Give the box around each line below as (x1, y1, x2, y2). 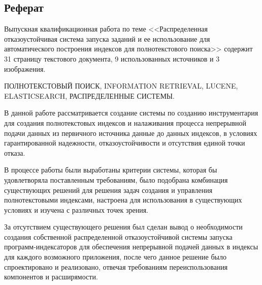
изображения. (4, 63, 46, 74)
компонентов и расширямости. (4, 271, 98, 282)
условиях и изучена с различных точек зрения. (4, 204, 148, 215)
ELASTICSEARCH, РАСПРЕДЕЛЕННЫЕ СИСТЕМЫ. (4, 90, 175, 101)
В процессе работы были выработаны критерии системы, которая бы (4, 164, 217, 175)
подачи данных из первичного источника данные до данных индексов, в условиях (4, 127, 257, 138)
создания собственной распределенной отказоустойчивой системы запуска (4, 231, 233, 242)
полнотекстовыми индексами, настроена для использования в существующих (4, 194, 242, 205)
